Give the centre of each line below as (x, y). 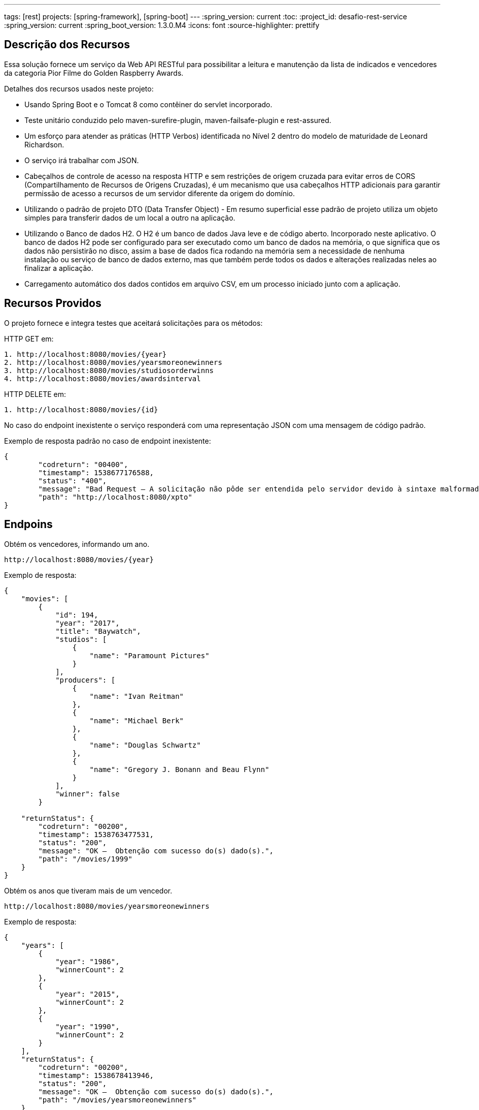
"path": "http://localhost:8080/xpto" (115, 497)
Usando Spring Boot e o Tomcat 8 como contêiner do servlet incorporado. (148, 104)
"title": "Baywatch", (98, 631)
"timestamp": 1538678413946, (96, 1075)
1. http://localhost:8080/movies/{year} (85, 354)
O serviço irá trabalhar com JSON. (82, 160)
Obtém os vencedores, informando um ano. (77, 544)
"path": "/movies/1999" (85, 859)
